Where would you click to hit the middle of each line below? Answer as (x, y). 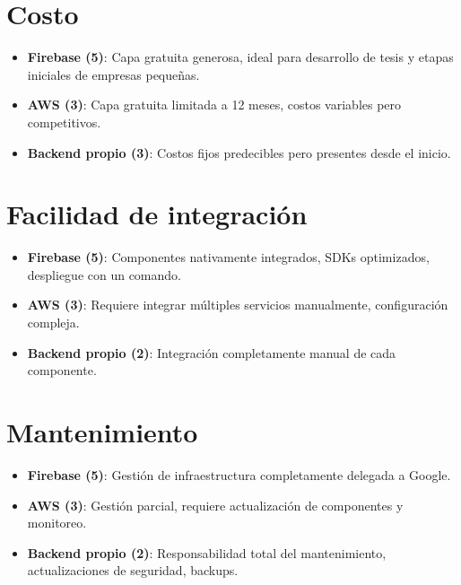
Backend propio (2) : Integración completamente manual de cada (212, 352)
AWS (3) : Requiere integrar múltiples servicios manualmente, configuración (238, 305)
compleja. (53, 322)
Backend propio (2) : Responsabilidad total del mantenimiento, (207, 552)
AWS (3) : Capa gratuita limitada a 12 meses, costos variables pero (214, 105)
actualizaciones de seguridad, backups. (133, 570)
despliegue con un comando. (104, 274)
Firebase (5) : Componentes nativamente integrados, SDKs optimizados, (228, 257)
